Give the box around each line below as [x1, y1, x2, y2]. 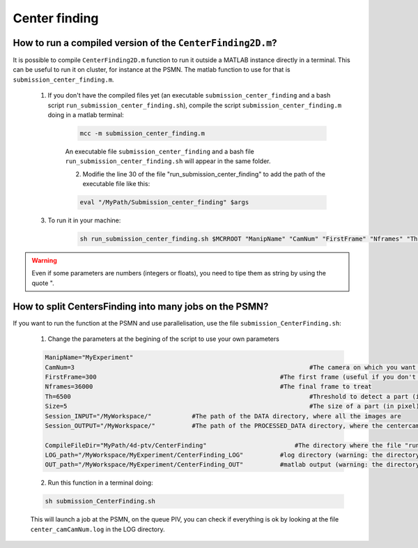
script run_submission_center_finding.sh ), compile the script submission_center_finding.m [47, 101, 341, 109]
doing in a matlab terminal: [47, 111, 125, 119]
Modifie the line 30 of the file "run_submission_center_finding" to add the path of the [82, 169, 325, 178]
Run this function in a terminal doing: [47, 478, 153, 487]
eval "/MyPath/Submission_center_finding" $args [79, 199, 249, 206]
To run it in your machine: [47, 216, 121, 224]
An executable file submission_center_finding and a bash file [65, 147, 254, 155]
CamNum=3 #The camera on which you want [45, 363, 416, 371]
